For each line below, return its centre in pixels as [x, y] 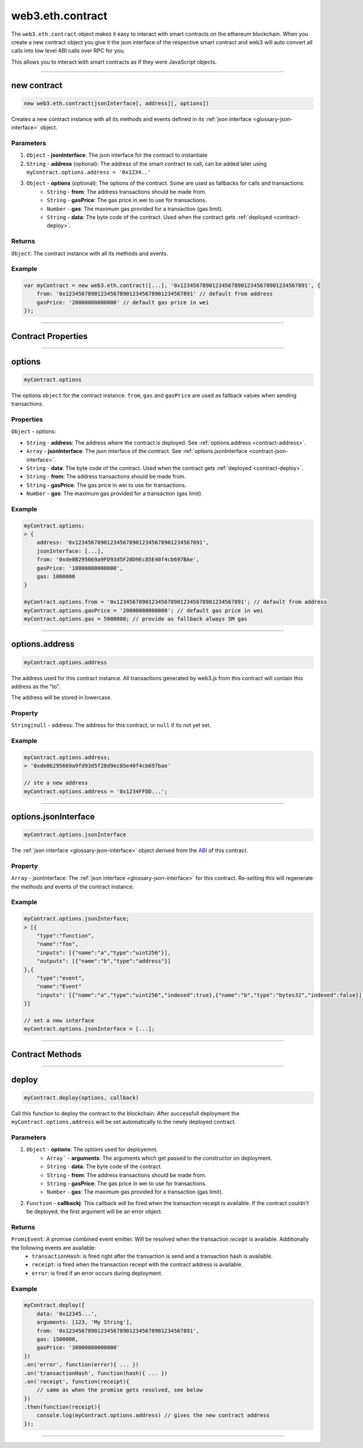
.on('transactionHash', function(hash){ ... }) [96, 1373]
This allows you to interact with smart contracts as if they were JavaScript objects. [114, 62]
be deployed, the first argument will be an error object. [94, 1212]
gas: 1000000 [56, 576]
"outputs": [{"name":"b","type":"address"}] [104, 961]
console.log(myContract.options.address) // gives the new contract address [153, 1415]
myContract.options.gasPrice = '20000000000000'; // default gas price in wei [143, 610]
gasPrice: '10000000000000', [80, 568]
